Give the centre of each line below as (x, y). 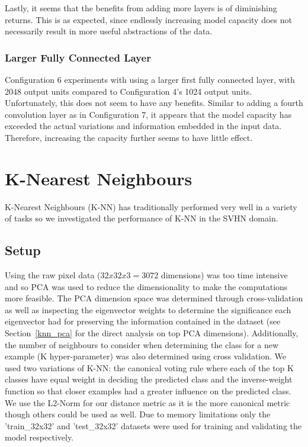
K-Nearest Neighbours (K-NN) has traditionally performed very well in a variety (151, 206)
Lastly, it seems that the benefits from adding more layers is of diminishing (141, 8)
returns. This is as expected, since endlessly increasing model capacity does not (148, 19)
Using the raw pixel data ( (53, 275)
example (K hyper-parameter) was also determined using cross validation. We (146, 356)
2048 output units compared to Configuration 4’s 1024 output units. (129, 91)
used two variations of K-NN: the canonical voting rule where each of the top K (149, 367)
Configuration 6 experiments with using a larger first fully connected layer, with (150, 79)
